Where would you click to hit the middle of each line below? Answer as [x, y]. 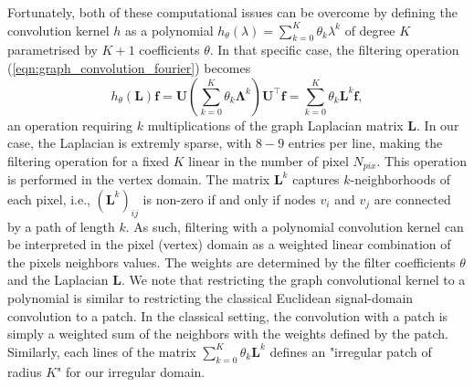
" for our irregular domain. [131, 371]
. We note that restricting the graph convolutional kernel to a [294, 280]
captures [316, 179]
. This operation [421, 160]
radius [25, 371]
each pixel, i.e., [49, 199]
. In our [438, 125]
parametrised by [53, 50]
